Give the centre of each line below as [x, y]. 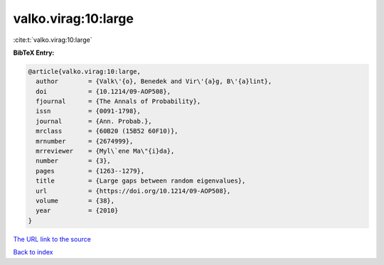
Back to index [33, 252]
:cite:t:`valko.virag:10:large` [53, 40]
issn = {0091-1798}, [89, 111]
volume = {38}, [75, 201]
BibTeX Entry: [34, 53]
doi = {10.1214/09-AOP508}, [103, 91]
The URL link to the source [52, 239]
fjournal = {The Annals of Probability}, [118, 102]
